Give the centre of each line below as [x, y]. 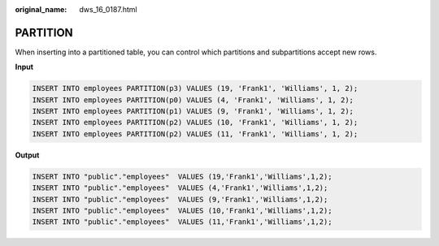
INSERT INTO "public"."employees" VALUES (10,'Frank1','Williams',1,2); [182, 210]
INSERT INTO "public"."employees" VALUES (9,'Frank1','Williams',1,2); [180, 199]
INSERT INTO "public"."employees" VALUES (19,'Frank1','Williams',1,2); [182, 176]
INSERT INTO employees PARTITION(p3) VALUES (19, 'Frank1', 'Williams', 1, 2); [195, 88]
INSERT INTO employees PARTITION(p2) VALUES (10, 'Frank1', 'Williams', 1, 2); [195, 123]
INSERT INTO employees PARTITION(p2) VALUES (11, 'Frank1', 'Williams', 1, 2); [195, 134]
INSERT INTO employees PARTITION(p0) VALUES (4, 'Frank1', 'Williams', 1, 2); [193, 100]
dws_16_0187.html [108, 9]
